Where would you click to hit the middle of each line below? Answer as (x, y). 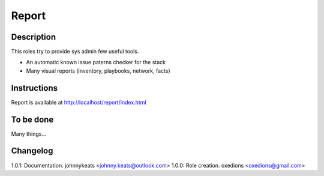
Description (34, 37)
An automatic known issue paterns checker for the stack (96, 62)
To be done (32, 119)
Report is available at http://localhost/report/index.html (79, 102)
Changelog (32, 151)
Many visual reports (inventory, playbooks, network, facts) (98, 71)
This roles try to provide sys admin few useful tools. (75, 52)
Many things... (28, 134)
